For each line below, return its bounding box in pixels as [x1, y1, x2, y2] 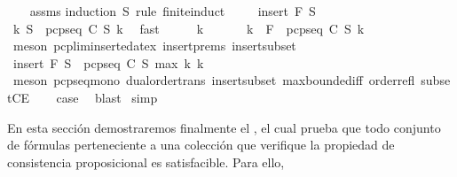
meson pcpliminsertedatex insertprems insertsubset [12, 36, 296, 55]
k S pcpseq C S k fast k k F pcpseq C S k [12, 19, 365, 37]
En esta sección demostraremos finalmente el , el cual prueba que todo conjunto [7, 118, 441, 136]
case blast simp [56, 88, 158, 106]
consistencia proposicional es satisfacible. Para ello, [7, 152, 285, 171]
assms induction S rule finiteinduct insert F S [29, 2, 316, 19]
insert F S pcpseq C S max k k [12, 53, 204, 72]
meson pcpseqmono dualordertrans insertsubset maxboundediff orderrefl [12, 71, 415, 89]
